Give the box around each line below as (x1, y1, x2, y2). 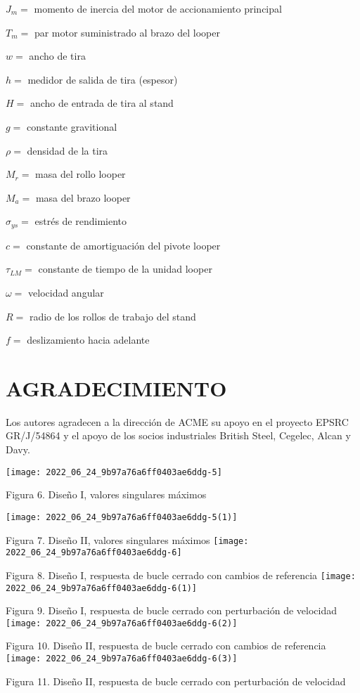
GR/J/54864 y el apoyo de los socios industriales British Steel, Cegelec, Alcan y (6, 428, 351, 443)
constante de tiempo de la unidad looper (38, 261, 212, 276)
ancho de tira (29, 48, 86, 63)
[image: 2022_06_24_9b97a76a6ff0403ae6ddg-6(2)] (6, 618, 238, 628)
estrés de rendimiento (34, 214, 127, 228)
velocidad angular (28, 285, 104, 299)
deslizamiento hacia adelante (27, 332, 150, 347)
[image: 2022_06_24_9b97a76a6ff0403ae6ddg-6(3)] (6, 654, 238, 664)
